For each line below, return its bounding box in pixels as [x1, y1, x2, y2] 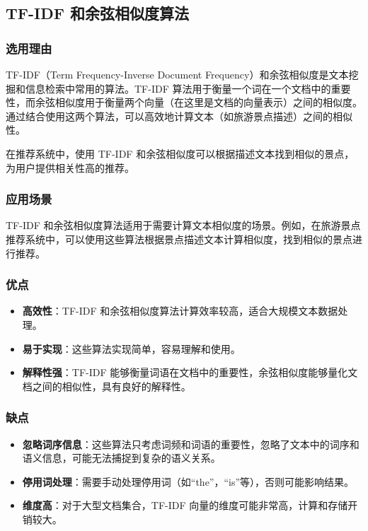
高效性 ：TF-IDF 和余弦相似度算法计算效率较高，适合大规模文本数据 [22, 303, 338, 318]
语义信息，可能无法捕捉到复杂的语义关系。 [22, 450, 221, 465]
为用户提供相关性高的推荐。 [6, 160, 134, 175]
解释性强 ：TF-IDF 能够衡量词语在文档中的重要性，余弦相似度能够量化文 [22, 365, 358, 380]
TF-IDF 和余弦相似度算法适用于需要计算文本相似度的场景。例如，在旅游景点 [6, 218, 361, 233]
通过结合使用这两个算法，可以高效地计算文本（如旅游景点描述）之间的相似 [6, 108, 352, 123]
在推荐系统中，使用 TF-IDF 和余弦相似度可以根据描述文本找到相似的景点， [6, 146, 355, 161]
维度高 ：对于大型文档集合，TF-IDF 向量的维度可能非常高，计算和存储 [22, 498, 348, 513]
